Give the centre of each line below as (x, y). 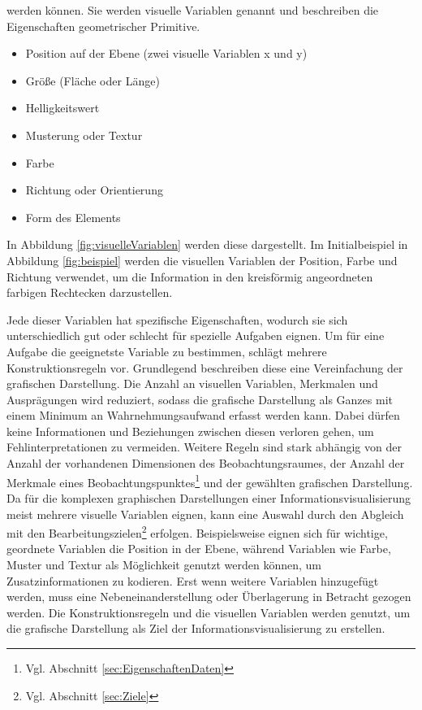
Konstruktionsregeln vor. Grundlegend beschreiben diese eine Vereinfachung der (205, 367)
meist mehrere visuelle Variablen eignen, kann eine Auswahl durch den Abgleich (205, 514)
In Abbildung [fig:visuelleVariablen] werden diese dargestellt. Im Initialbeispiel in (207, 244)
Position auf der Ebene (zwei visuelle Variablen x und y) (166, 53)
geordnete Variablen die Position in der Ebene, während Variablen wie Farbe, (199, 549)
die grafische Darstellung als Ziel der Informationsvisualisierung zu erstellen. (196, 628)
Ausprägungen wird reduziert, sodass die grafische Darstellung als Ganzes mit (200, 399)
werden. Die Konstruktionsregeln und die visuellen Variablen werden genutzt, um (209, 612)
